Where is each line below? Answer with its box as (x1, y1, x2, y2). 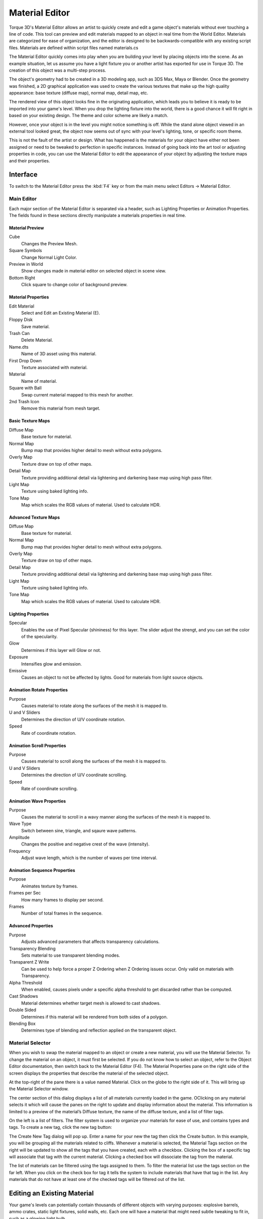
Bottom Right (9, 275, 36, 280)
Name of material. (21, 378, 57, 384)
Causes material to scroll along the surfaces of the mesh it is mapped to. (21, 758, 167, 764)
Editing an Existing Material (9, 1189, 94, 1197)
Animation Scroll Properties (9, 743, 66, 748)
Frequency (9, 848, 31, 854)
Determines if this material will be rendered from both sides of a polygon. (21, 1014, 168, 1020)
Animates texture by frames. (21, 883, 78, 889)
